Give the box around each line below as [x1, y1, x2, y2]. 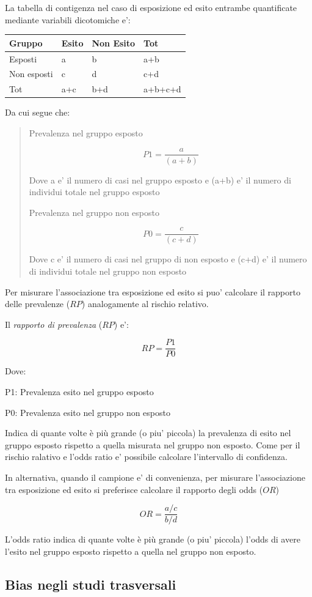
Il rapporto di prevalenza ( [5, 317, 103, 330]
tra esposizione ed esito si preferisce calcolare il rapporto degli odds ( [5, 483, 263, 495]
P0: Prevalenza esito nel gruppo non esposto [5, 406, 170, 418]
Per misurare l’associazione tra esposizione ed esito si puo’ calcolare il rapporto [5, 285, 300, 298]
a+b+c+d [143, 83, 181, 95]
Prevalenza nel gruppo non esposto [29, 206, 159, 218]
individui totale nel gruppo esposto [29, 185, 160, 198]
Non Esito [92, 36, 136, 49]
